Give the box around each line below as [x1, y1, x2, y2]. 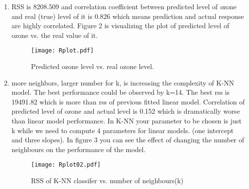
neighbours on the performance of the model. [11, 144, 146, 154]
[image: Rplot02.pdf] [31, 161, 101, 169]
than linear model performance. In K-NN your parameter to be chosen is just [11, 116, 242, 125]
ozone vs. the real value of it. [11, 30, 98, 40]
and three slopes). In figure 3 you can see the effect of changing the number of [11, 135, 245, 145]
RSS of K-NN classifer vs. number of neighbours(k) [31, 175, 184, 186]
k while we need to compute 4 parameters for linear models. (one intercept [11, 125, 234, 135]
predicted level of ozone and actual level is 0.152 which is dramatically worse [11, 106, 240, 116]
